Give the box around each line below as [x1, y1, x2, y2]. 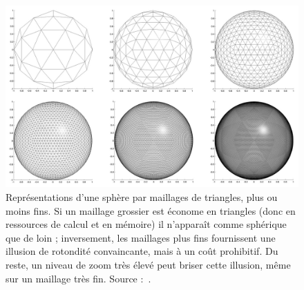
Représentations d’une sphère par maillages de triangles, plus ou [6, 189, 278, 204]
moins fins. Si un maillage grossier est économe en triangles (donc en [6, 203, 296, 217]
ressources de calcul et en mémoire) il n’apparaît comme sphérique [6, 217, 287, 231]
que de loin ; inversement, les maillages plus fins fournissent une [6, 230, 276, 244]
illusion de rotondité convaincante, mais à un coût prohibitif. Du [6, 244, 278, 258]
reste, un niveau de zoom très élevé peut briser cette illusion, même [6, 257, 291, 271]
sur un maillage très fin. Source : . [6, 271, 151, 285]
